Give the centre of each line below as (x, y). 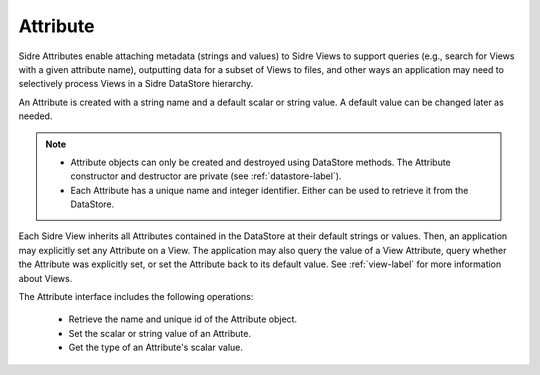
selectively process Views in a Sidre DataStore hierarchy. (136, 84)
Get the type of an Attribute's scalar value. (156, 347)
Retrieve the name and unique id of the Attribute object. (183, 319)
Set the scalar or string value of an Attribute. (160, 333)
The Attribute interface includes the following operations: (136, 297)
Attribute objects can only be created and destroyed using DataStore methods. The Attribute (261, 162)
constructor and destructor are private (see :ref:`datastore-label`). (206, 176)
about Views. (45, 278)
